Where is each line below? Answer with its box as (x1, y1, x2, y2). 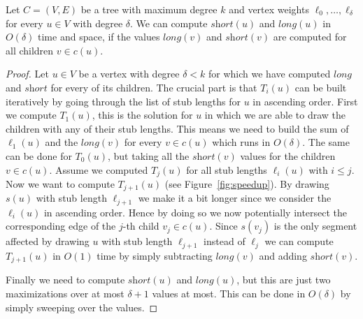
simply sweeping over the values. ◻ (6, 299, 158, 314)
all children (6, 43, 54, 57)
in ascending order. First (252, 94, 358, 108)
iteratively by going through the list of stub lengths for (6, 94, 241, 108)
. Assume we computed (49, 162, 148, 177)
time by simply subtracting (97, 248, 213, 262)
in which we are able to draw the (204, 107, 346, 122)
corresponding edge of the (6, 218, 116, 233)
